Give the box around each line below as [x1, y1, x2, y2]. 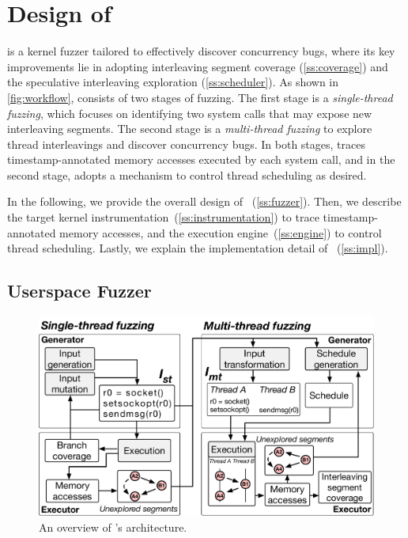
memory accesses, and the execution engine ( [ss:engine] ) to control [59, 224, 382, 241]
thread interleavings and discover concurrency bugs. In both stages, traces [7, 135, 365, 152]
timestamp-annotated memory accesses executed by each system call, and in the [7, 151, 395, 168]
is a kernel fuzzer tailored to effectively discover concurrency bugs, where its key [7, 43, 395, 59]
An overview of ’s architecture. [39, 518, 187, 535]
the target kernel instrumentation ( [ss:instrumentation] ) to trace [7, 209, 319, 225]
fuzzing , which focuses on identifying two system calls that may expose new [7, 104, 372, 121]
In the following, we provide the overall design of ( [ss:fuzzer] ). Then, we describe [7, 193, 402, 210]
